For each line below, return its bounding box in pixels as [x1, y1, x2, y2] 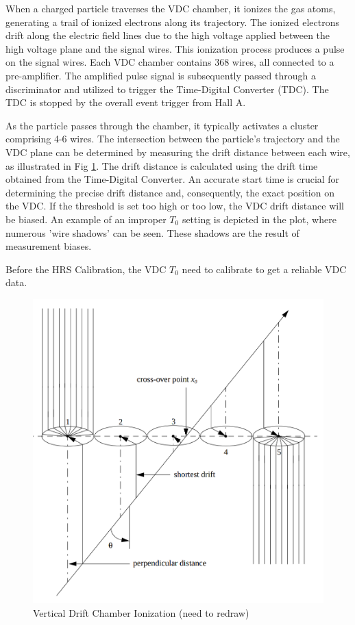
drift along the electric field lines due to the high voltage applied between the [5, 28, 330, 42]
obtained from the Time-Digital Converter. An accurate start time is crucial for [5, 172, 340, 186]
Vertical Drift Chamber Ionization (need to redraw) [33, 605, 249, 620]
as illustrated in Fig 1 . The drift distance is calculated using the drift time [5, 158, 318, 173]
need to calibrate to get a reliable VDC [182, 262, 347, 276]
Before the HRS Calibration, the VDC [5, 262, 167, 276]
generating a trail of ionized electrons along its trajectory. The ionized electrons [5, 14, 339, 29]
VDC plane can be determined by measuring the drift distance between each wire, [5, 144, 350, 159]
